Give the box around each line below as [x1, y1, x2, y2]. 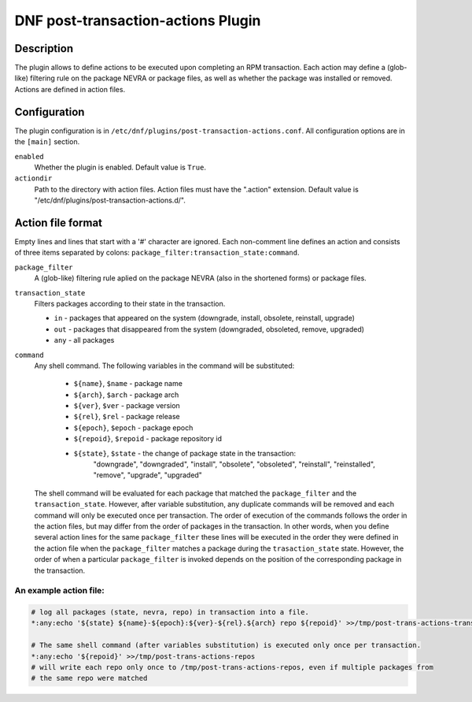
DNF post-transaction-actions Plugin [14, 12, 261, 29]
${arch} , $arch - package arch [73, 390, 179, 399]
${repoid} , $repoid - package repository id [73, 434, 223, 444]
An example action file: [14, 585, 105, 596]
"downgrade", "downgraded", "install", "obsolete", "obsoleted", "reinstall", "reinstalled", [93, 459, 375, 469]
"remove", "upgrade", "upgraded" [93, 470, 202, 480]
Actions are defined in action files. [14, 84, 126, 94]
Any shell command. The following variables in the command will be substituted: [34, 361, 295, 370]
